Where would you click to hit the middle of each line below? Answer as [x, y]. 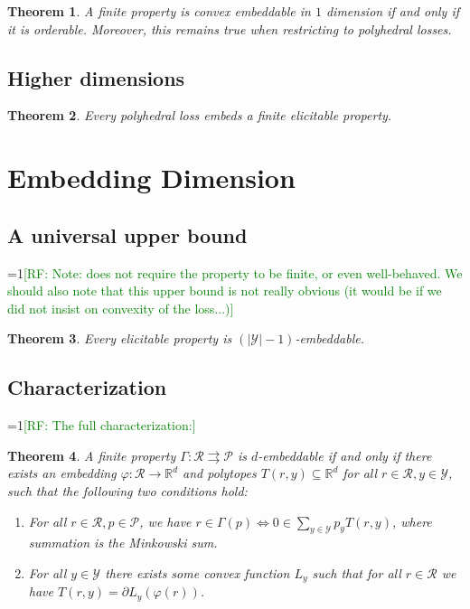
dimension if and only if [393, 11]
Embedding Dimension [151, 178]
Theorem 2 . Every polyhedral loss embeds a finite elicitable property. [200, 115]
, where [412, 521]
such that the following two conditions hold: [127, 490]
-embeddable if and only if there [345, 455]
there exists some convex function [197, 572]
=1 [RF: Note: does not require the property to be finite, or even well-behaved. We [235, 272]
